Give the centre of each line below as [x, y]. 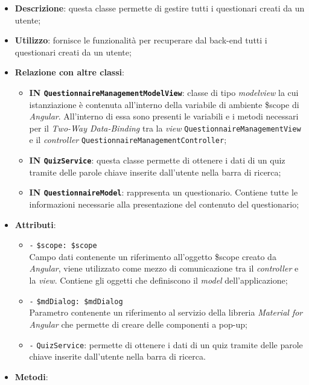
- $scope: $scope [63, 246]
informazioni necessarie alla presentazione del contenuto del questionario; [164, 204]
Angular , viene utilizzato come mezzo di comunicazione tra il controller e [164, 268]
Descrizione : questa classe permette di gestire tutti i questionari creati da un [160, 8]
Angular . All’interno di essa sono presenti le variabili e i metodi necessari [164, 116]
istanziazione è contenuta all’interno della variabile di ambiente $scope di [164, 104]
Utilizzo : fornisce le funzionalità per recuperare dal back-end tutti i [141, 40]
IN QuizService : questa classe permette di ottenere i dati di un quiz [157, 160]
